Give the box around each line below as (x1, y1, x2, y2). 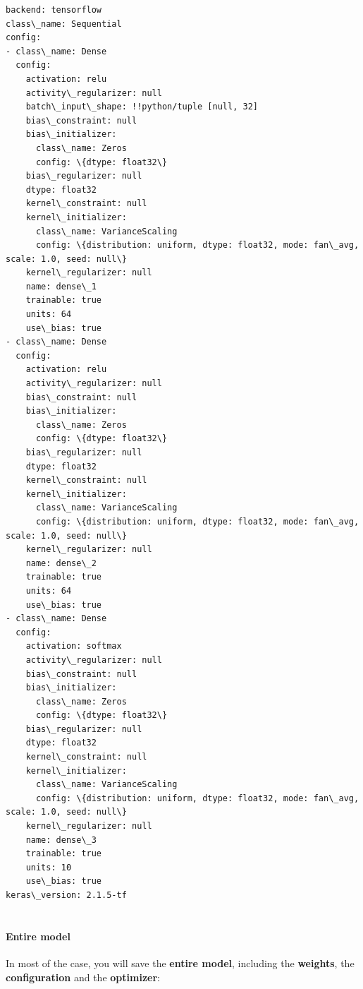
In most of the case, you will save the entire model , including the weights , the (6, 955, 355, 970)
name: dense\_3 (25, 834, 97, 845)
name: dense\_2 (25, 558, 97, 568)
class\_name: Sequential (6, 18, 122, 29)
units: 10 (25, 862, 72, 873)
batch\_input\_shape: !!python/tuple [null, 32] (25, 102, 258, 112)
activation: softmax (25, 641, 122, 652)
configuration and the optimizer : (6, 969, 160, 984)
